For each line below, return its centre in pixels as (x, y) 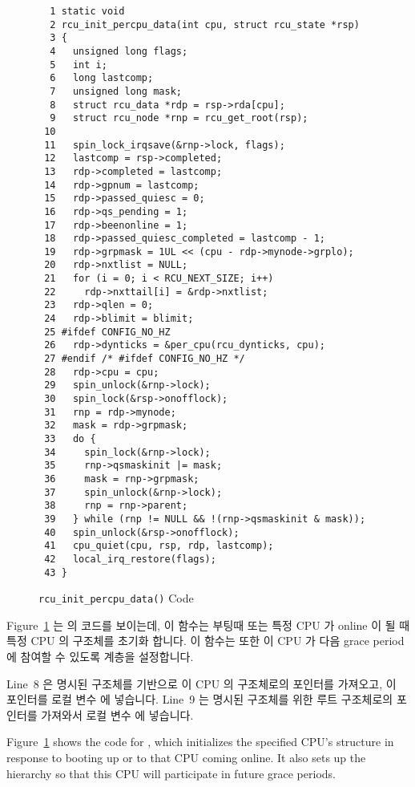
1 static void (87, 11)
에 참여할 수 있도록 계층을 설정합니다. (100, 657)
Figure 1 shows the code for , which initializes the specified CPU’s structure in (200, 742)
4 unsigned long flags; (119, 51)
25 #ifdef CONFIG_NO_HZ (107, 332)
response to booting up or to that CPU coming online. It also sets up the (186, 758)
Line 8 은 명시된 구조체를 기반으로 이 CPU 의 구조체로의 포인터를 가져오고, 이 (201, 683)
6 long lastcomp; (102, 78)
